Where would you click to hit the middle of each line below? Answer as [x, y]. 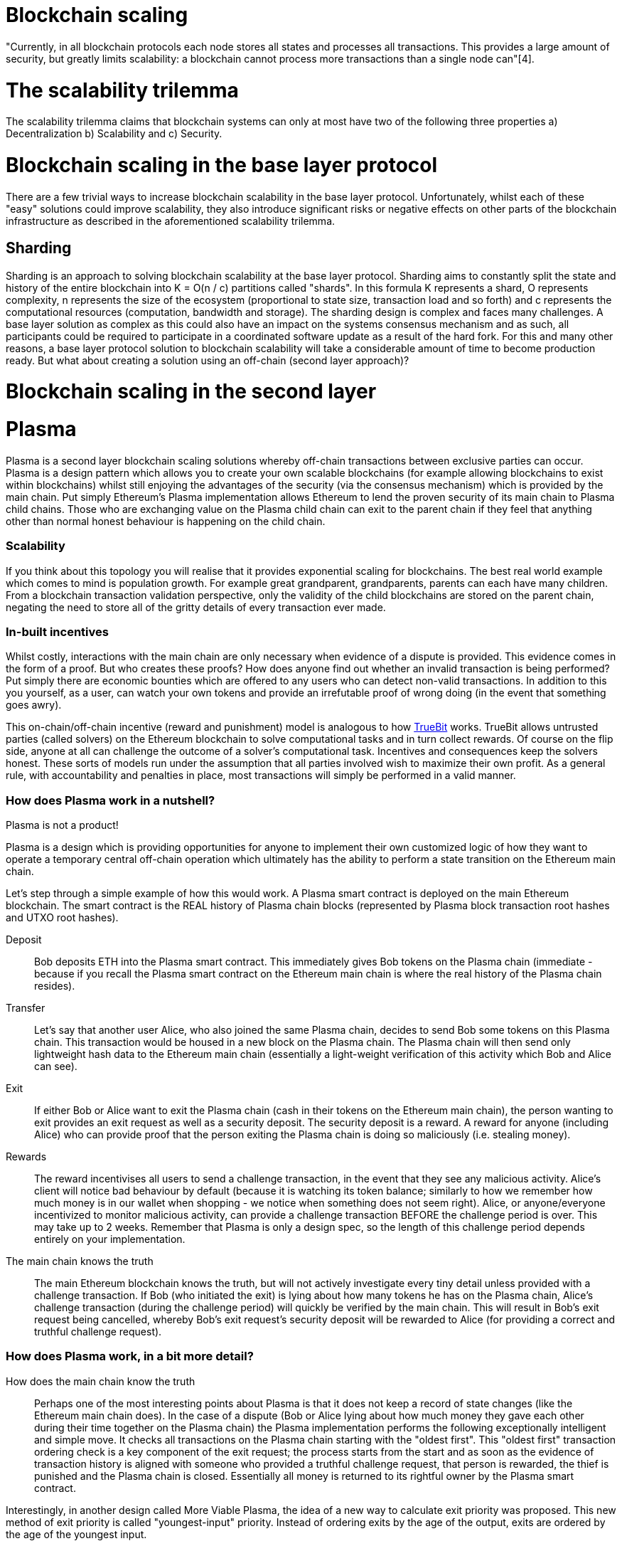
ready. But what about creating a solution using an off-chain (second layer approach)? [208, 360]
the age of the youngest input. [76, 1534]
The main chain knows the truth [80, 1261]
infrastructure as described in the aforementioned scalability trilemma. [171, 221]
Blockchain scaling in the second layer [191, 392]
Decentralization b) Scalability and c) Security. [114, 134]
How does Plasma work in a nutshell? [111, 800]
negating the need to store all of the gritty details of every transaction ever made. [196, 607]
